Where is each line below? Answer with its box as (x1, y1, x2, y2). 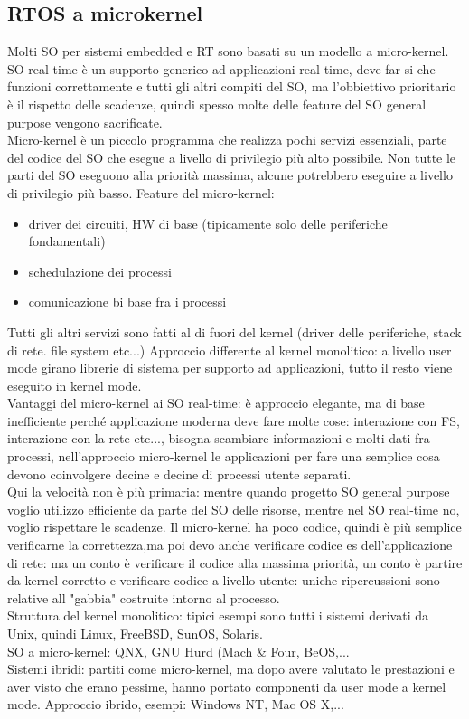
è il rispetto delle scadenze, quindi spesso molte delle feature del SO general (7, 94, 427, 113)
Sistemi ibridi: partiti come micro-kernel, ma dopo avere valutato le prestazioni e (7, 659, 455, 678)
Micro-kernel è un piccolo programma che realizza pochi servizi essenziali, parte (7, 130, 447, 149)
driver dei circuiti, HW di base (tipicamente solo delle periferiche (28, 213, 388, 232)
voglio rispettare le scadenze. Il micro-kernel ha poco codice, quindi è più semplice (7, 517, 462, 536)
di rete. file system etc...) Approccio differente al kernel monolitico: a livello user (7, 340, 452, 359)
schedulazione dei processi (28, 261, 172, 280)
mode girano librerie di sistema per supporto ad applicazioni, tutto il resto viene (7, 358, 453, 377)
